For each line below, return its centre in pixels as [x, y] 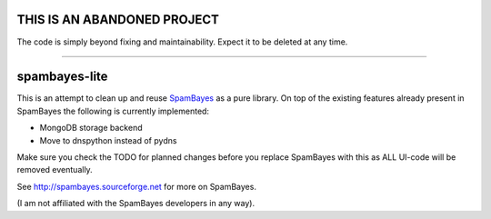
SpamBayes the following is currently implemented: [113, 111]
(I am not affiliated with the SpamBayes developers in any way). [135, 204]
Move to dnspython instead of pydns [108, 140]
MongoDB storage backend [91, 128]
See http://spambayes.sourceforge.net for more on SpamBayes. [136, 186]
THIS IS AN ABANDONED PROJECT [118, 20]
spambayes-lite [62, 77]
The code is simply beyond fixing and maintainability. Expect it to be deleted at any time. [182, 42]
